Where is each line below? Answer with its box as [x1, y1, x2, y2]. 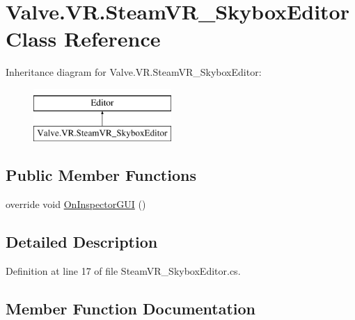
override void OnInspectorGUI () [6, 197, 146, 211]
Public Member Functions [6, 164, 196, 186]
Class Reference [6, 24, 161, 53]
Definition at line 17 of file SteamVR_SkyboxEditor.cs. [6, 264, 241, 278]
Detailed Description [6, 231, 158, 253]
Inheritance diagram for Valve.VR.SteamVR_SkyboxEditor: [6, 65, 262, 79]
